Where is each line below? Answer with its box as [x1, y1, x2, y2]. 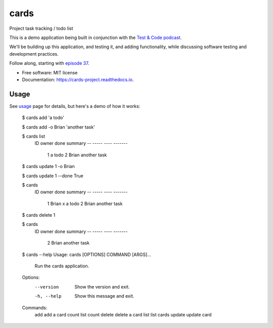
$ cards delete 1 [22, 212, 56, 218]
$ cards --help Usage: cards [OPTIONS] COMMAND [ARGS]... [22, 251, 152, 258]
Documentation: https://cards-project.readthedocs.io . [22, 76, 134, 83]
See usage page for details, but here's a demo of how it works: [9, 103, 141, 109]
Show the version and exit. [74, 283, 130, 290]
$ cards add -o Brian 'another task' [22, 124, 96, 130]
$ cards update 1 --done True [22, 173, 83, 179]
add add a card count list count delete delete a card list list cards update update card [34, 312, 212, 317]
